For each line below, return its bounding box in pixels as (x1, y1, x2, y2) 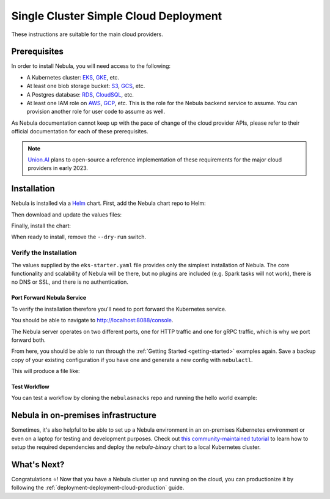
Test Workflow (11, 383, 50, 391)
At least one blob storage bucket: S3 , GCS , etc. (26, 83, 145, 90)
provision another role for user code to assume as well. (26, 108, 165, 116)
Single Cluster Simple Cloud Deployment (11, 9, 222, 23)
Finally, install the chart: (11, 222, 71, 229)
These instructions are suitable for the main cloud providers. (11, 31, 163, 38)
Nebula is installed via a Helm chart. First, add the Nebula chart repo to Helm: (11, 199, 206, 207)
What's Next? (11, 459, 65, 470)
